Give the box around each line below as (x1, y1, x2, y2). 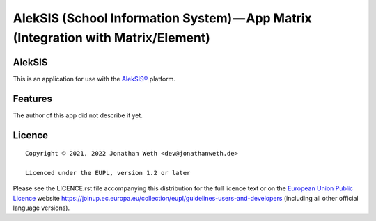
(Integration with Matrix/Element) (13, 30, 210, 45)
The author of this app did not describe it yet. (13, 111, 143, 120)
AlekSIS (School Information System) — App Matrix (13, 10, 313, 26)
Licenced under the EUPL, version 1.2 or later (25, 169, 191, 177)
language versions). (13, 204, 70, 212)
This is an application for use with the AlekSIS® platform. (13, 74, 175, 83)
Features (13, 92, 52, 104)
